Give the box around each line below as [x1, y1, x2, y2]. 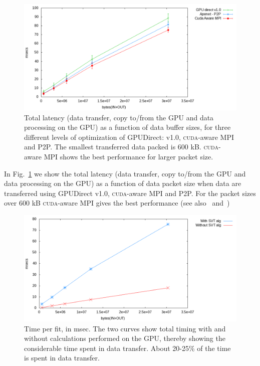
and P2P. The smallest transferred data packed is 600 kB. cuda [24, 141, 218, 152]
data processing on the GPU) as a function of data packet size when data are [4, 178, 241, 189]
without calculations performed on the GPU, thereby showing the [24, 333, 225, 343]
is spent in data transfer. [24, 352, 100, 363]
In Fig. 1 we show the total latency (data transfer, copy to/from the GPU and [4, 168, 246, 178]
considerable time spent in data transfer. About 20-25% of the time [24, 342, 231, 353]
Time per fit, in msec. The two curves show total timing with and [24, 323, 226, 333]
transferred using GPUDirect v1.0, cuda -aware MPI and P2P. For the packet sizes [4, 188, 256, 198]
